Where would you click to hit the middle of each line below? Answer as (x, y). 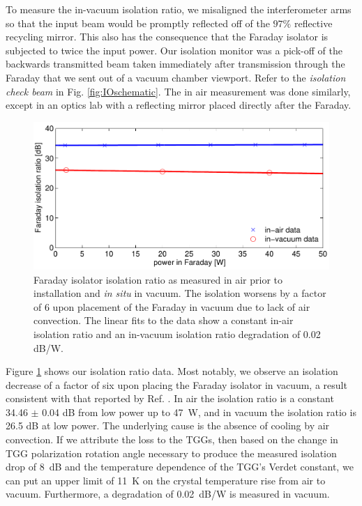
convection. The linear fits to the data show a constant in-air (164, 320)
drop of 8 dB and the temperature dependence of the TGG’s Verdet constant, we (180, 467)
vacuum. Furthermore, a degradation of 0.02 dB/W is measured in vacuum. (168, 494)
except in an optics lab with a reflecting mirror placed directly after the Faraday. (179, 105)
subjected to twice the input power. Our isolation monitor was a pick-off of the (174, 50)
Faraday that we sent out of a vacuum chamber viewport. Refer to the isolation (176, 77)
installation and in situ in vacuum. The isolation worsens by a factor (180, 293)
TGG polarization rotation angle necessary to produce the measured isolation (171, 453)
